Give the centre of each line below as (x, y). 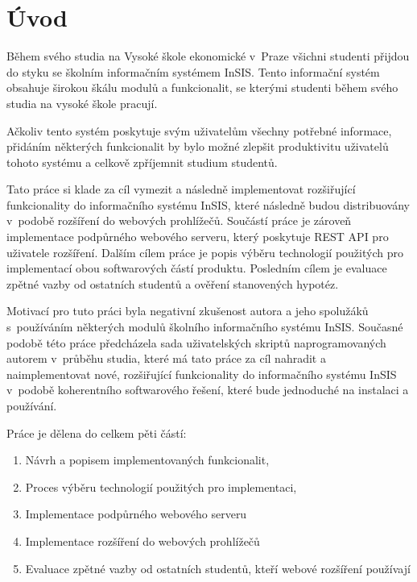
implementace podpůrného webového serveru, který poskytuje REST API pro (198, 237)
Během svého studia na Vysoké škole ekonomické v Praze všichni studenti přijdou (208, 56)
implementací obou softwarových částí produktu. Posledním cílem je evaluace (197, 268)
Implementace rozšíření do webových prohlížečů (142, 540)
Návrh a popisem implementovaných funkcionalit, (147, 460)
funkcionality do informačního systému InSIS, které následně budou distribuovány (208, 204)
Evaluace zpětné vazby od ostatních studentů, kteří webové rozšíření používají (218, 568)
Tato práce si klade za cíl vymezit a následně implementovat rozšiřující (181, 189)
